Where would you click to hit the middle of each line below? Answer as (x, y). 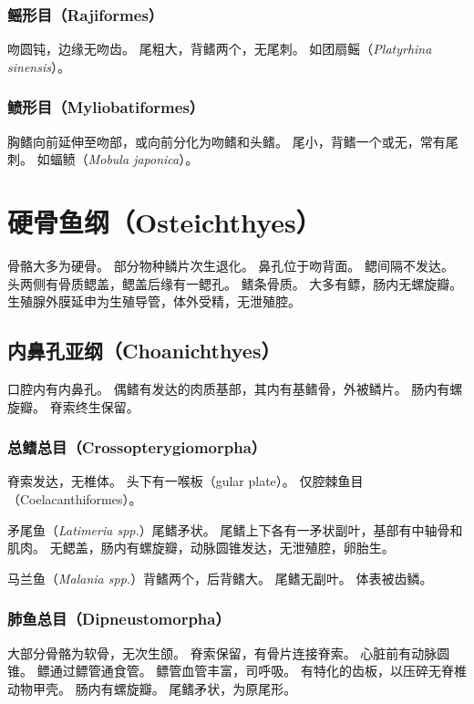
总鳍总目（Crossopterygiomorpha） (137, 447)
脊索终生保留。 (94, 406)
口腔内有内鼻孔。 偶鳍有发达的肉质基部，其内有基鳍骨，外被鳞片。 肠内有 (229, 388)
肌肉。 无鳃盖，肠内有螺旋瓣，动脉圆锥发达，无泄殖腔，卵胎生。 (201, 548)
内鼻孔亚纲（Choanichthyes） (144, 351)
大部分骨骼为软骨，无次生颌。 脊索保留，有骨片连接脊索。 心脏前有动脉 (222, 652)
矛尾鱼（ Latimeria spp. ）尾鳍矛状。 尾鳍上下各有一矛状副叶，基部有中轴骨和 (235, 529)
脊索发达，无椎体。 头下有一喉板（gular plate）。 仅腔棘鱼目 (185, 481)
